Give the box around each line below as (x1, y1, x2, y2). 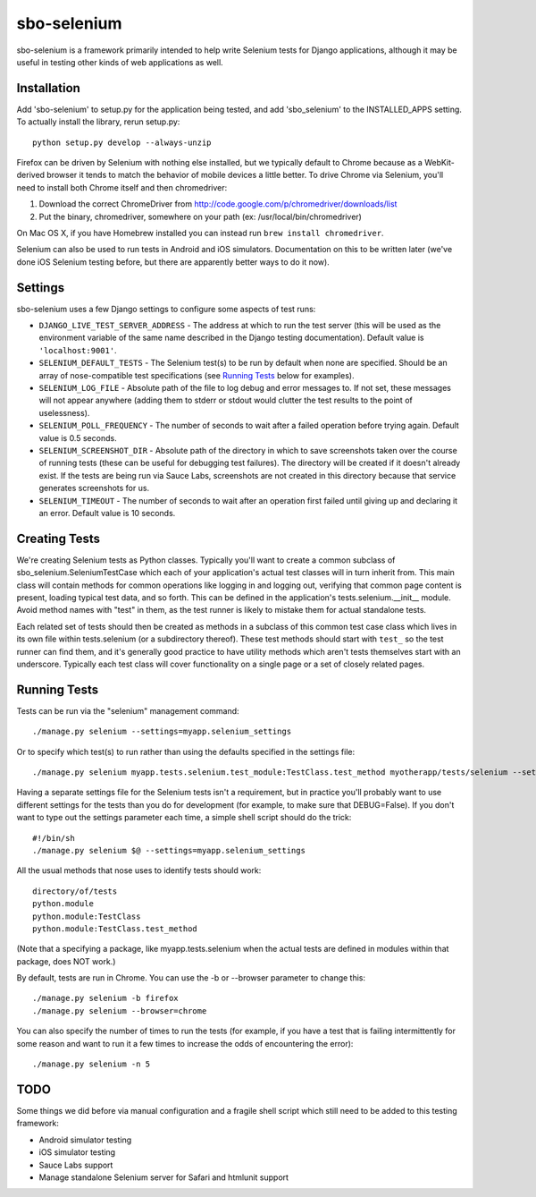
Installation (16, 81, 80, 96)
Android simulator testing (38, 1134, 132, 1145)
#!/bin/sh (32, 833, 75, 843)
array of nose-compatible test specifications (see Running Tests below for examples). (38, 369, 355, 380)
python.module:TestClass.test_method (32, 923, 198, 934)
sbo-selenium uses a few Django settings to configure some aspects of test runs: (16, 303, 316, 314)
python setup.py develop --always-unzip (32, 137, 212, 148)
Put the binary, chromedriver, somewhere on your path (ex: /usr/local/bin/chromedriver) (38, 211, 362, 222)
